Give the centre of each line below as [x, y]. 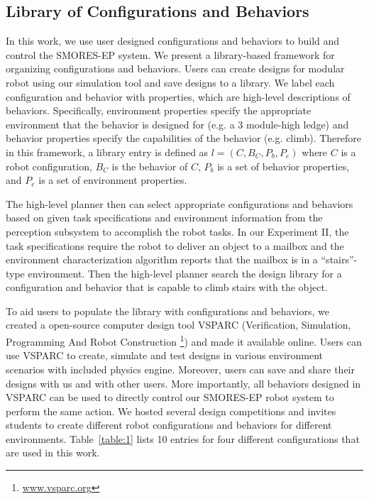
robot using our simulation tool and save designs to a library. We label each [170, 82]
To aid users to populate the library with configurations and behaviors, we [167, 311]
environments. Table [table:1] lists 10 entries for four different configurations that [183, 438]
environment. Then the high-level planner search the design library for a [185, 273]
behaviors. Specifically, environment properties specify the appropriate [159, 110]
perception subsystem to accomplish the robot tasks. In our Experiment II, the [177, 231]
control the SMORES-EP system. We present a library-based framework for [170, 54]
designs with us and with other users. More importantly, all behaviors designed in [183, 383]
